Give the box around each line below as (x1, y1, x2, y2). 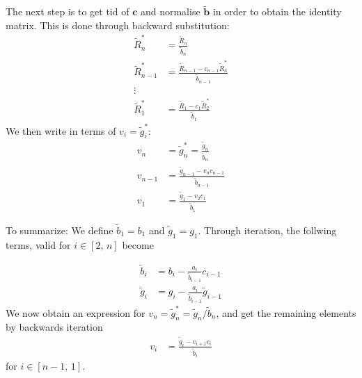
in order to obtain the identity (212, 4, 342, 19)
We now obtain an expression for (6, 305, 145, 320)
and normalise (140, 4, 200, 19)
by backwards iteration (6, 320, 103, 334)
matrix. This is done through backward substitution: (6, 17, 230, 32)
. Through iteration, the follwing (198, 222, 337, 237)
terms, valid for (6, 237, 71, 252)
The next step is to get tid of (6, 4, 129, 19)
